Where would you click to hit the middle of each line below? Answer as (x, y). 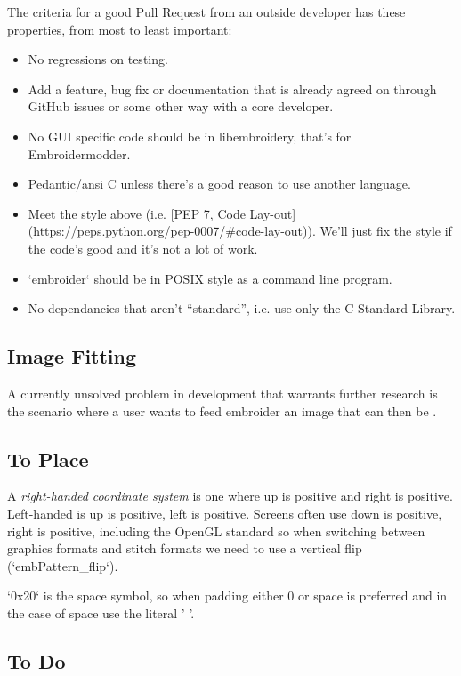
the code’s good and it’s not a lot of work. (143, 248)
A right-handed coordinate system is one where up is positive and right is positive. (230, 496)
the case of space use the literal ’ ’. (101, 612)
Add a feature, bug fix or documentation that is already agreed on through (232, 89)
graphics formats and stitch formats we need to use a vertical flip (185, 548)
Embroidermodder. (79, 153)
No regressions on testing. (98, 59)
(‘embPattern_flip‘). (63, 565)
